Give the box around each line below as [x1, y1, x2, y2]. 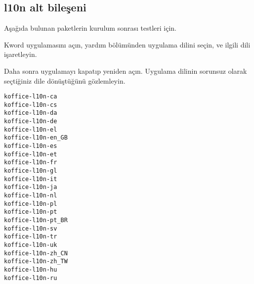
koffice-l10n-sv [4, 225, 57, 232]
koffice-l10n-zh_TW [4, 258, 68, 265]
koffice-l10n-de [4, 118, 57, 125]
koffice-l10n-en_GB [4, 134, 68, 142]
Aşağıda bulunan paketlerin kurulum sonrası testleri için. [4, 23, 176, 33]
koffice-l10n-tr [4, 233, 57, 240]
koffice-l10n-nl [4, 192, 57, 199]
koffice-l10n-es [4, 142, 57, 150]
